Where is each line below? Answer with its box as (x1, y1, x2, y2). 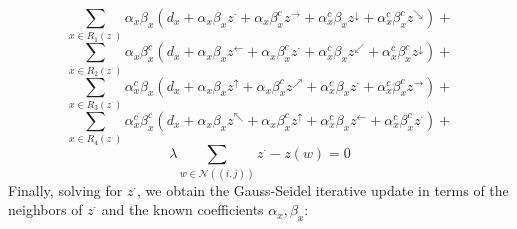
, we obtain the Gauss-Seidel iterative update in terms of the (137, 179, 509, 200)
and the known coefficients (101, 199, 264, 220)
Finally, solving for (8, 179, 123, 200)
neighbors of (8, 199, 83, 220)
